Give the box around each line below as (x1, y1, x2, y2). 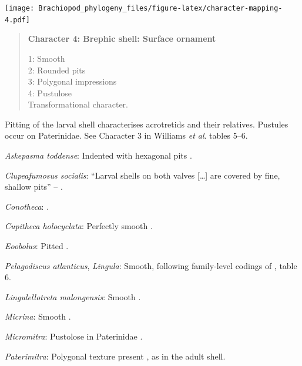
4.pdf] (5, 15, 30, 24)
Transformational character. (28, 98, 128, 110)
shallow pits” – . (5, 180, 63, 193)
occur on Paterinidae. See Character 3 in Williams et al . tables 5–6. (5, 129, 248, 142)
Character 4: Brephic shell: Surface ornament (28, 32, 216, 45)
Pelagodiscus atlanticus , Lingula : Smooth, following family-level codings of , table (5, 259, 297, 271)
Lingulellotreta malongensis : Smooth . (5, 290, 141, 303)
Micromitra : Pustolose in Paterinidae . (5, 330, 143, 342)
